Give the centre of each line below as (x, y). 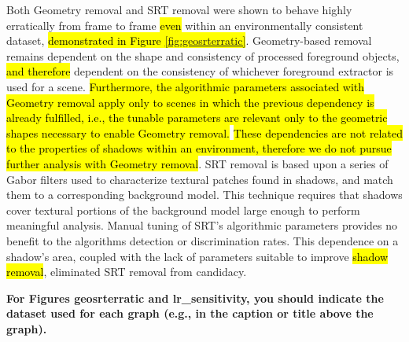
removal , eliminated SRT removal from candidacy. (127, 272)
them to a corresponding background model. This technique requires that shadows (204, 195)
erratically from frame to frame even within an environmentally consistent (185, 25)
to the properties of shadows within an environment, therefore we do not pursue (199, 148)
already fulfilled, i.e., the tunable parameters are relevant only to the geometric (197, 118)
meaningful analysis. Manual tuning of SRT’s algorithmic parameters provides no (202, 225)
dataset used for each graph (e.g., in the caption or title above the (190, 313)
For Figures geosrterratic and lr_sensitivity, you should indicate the (195, 298)
